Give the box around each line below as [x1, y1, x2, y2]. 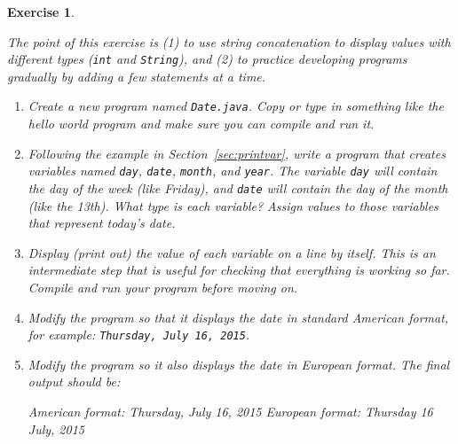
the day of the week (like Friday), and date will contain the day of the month [28, 178, 448, 197]
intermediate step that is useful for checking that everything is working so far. [28, 261, 450, 279]
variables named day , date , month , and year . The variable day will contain [28, 161, 438, 180]
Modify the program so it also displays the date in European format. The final [28, 354, 450, 373]
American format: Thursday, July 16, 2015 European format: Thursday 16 [28, 402, 433, 420]
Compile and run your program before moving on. [28, 277, 298, 296]
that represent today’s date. [28, 214, 176, 232]
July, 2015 [28, 419, 84, 438]
